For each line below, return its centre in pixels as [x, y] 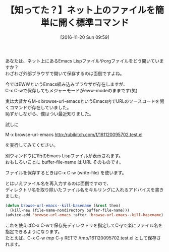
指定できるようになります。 [34, 231]
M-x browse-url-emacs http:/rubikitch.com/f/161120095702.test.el [74, 135]
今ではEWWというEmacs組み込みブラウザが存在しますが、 [66, 84]
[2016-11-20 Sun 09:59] [85, 37]
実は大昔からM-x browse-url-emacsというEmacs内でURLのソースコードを [82, 101]
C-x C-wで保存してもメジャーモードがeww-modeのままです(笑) [71, 90]
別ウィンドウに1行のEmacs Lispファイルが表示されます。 [64, 155]
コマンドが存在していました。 [40, 107]
